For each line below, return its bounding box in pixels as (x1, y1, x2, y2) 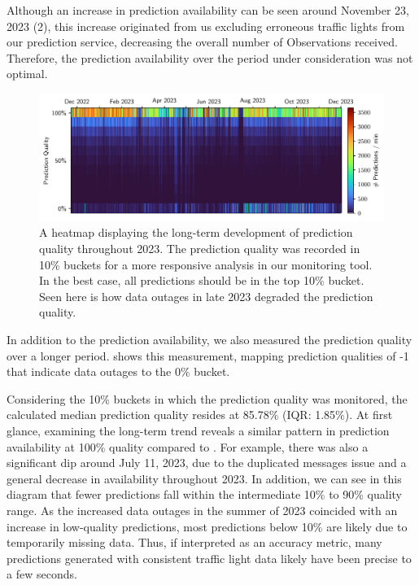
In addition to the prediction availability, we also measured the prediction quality (7, 331, 412, 348)
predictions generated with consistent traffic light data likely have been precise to (7, 549, 412, 566)
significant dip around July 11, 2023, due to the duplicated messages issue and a (7, 454, 407, 471)
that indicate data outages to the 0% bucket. (7, 363, 230, 380)
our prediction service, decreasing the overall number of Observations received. (7, 33, 398, 50)
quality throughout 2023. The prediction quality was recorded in (39, 240, 360, 257)
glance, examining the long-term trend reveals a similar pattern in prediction (7, 422, 390, 439)
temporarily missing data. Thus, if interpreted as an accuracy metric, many (7, 534, 382, 551)
